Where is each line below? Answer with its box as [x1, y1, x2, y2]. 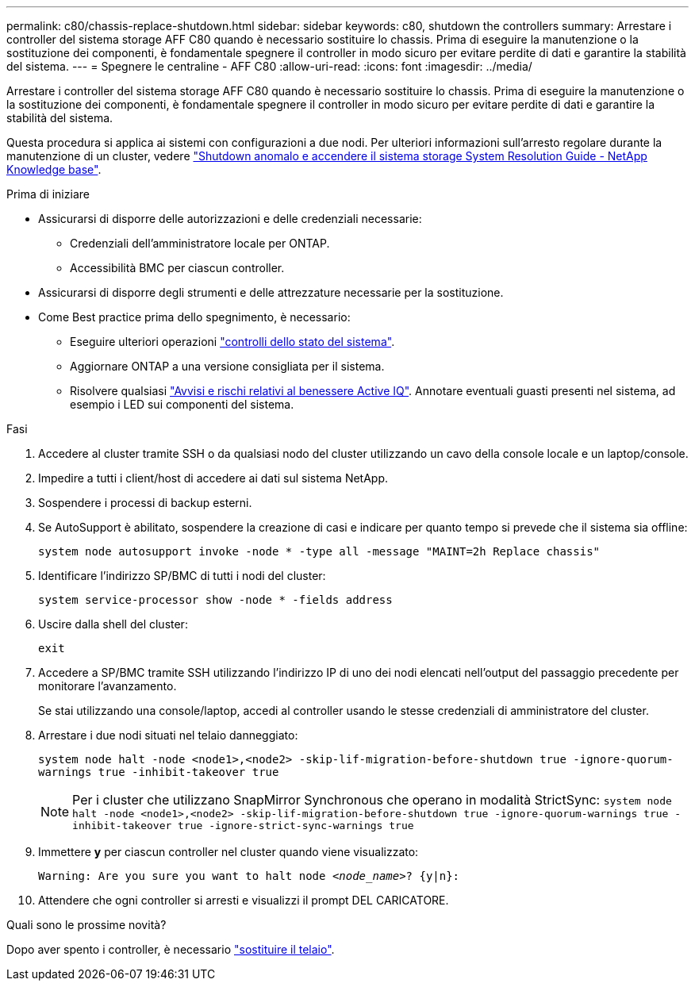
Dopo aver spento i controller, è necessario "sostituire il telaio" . [6, 943, 335, 956]
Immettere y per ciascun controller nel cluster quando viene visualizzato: [38, 845, 419, 858]
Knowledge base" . [6, 163, 102, 176]
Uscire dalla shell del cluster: [38, 617, 188, 631]
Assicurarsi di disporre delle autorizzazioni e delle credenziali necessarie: [38, 212, 422, 225]
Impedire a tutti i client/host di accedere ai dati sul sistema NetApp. [38, 471, 389, 485]
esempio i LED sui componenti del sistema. [70, 397, 294, 411]
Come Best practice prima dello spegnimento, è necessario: [38, 310, 351, 324]
